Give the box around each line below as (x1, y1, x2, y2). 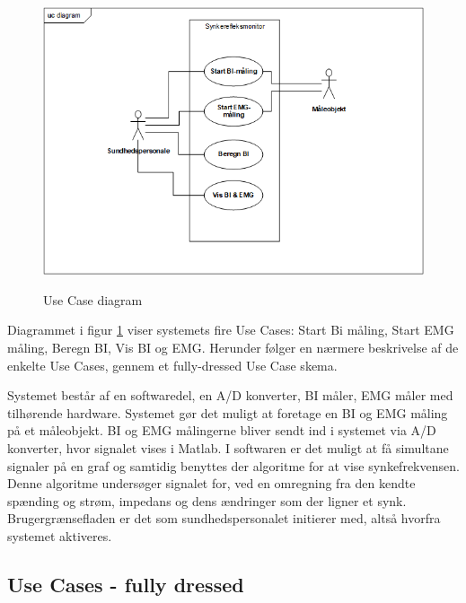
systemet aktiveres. (7, 526, 112, 545)
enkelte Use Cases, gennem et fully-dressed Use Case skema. (7, 355, 338, 374)
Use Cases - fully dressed (7, 570, 244, 598)
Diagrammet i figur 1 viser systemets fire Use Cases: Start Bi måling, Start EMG (7, 320, 454, 339)
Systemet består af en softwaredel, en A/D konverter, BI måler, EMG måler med (7, 386, 453, 405)
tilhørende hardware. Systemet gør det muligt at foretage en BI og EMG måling (7, 403, 448, 422)
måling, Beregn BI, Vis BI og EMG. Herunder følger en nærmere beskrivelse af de (7, 337, 459, 356)
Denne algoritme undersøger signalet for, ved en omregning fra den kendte (7, 474, 416, 493)
